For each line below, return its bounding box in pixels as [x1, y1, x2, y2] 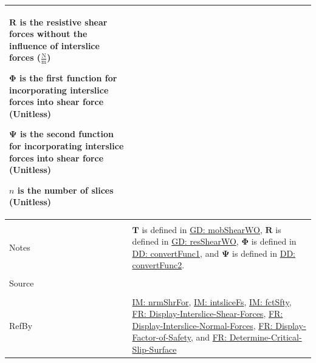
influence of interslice [9, 39, 100, 52]
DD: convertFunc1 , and [132, 246, 219, 259]
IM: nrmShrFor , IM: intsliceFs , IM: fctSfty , [132, 295, 292, 308]
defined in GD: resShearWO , [132, 235, 239, 248]
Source [9, 277, 34, 290]
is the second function [19, 127, 114, 140]
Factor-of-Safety [132, 331, 191, 344]
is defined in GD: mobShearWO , [142, 223, 263, 236]
